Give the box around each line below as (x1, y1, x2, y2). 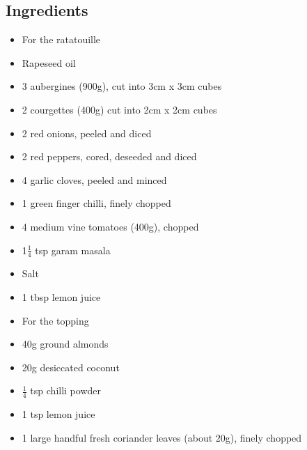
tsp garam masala (35, 242, 111, 257)
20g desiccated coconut (22, 359, 120, 374)
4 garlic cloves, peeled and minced (22, 172, 167, 187)
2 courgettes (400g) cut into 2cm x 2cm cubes (22, 102, 217, 116)
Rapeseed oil (22, 55, 76, 70)
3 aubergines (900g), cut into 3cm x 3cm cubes (22, 79, 222, 93)
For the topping (22, 313, 89, 327)
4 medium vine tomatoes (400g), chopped (22, 219, 199, 233)
